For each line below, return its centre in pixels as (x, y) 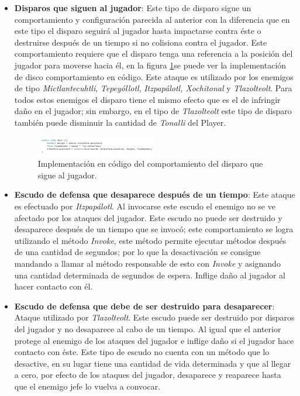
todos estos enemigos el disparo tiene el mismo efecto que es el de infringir (147, 99)
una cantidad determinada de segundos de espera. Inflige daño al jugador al (150, 275)
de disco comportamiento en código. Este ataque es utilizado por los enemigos (154, 76)
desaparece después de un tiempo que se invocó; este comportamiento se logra (154, 229)
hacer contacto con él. (54, 286)
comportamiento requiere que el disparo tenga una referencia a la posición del (154, 54)
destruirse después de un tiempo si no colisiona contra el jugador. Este (141, 42)
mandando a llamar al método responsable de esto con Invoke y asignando (147, 263)
